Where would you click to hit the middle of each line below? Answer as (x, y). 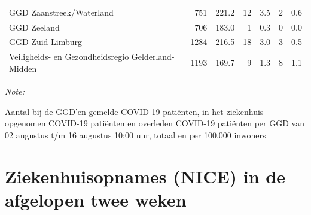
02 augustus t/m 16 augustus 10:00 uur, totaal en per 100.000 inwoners (135, 134)
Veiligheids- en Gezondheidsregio (69, 57)
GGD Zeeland (34, 27)
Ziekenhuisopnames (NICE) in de (145, 176)
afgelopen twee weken (96, 199)
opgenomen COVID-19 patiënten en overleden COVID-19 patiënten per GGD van (155, 123)
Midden (23, 68)
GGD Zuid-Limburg (45, 42)
